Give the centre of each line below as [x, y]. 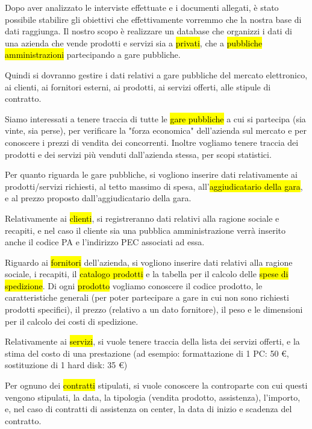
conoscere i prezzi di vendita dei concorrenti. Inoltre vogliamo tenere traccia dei [152, 142]
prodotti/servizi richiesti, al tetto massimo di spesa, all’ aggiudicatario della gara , [154, 186]
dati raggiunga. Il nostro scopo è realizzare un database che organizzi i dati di [148, 31]
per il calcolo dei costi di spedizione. [72, 321]
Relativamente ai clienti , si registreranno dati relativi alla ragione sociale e [142, 218]
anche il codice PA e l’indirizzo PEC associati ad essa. [105, 242]
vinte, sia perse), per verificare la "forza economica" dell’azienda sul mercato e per [156, 130]
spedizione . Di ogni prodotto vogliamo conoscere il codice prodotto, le [134, 285]
